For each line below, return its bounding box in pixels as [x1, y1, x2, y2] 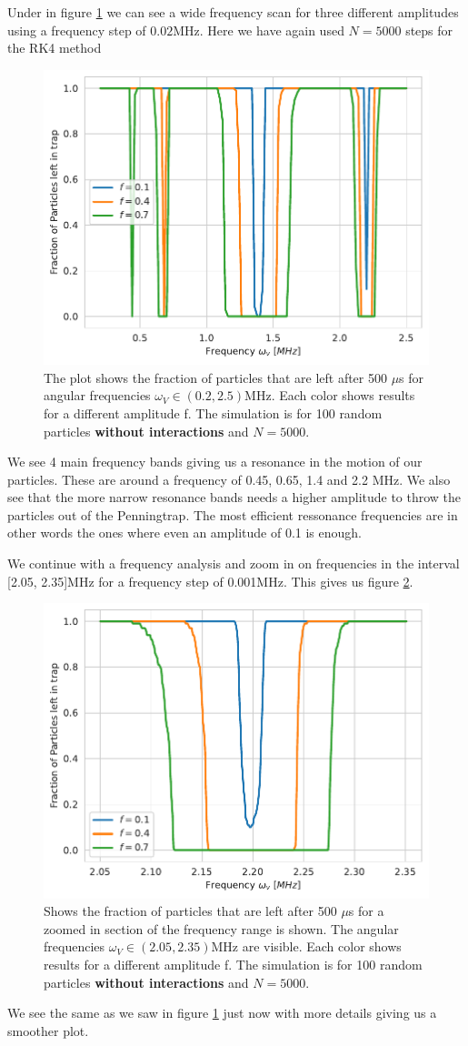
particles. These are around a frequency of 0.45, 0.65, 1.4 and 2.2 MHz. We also [7, 469, 451, 488]
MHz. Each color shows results [244, 386, 415, 405]
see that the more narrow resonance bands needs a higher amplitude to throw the [7, 488, 462, 507]
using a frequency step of [7, 20, 146, 39]
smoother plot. [7, 1021, 89, 1040]
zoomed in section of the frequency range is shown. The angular [44, 919, 399, 938]
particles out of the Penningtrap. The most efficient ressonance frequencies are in [7, 505, 458, 524]
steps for [405, 20, 453, 39]
